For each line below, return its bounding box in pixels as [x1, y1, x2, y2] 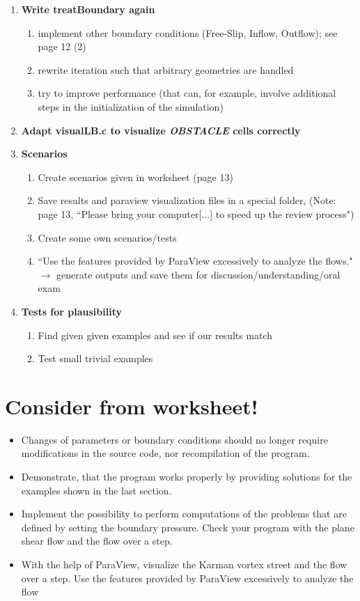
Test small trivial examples [38, 351, 153, 366]
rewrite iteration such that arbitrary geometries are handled [38, 62, 294, 77]
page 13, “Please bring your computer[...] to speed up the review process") [38, 206, 354, 221]
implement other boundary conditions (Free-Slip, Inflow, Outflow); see [38, 25, 338, 40]
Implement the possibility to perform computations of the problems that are [21, 506, 347, 521]
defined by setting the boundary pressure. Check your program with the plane [21, 520, 354, 534]
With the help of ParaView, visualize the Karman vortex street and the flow [21, 556, 347, 571]
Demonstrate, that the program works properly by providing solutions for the [21, 469, 352, 483]
